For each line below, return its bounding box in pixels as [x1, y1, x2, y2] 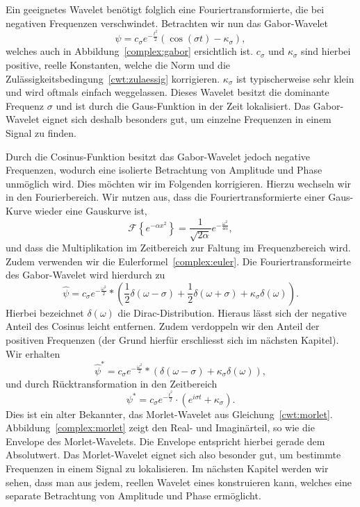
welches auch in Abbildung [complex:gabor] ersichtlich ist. [6, 44, 254, 58]
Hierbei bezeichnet [6, 305, 84, 319]
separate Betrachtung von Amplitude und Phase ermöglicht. [6, 488, 261, 503]
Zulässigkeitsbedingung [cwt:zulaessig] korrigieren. [6, 71, 220, 85]
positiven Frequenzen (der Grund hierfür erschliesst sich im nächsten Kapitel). [6, 332, 339, 347]
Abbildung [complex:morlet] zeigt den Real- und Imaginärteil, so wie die [6, 420, 315, 435]
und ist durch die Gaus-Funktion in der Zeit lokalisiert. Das [56, 98, 311, 113]
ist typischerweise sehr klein [236, 71, 354, 85]
